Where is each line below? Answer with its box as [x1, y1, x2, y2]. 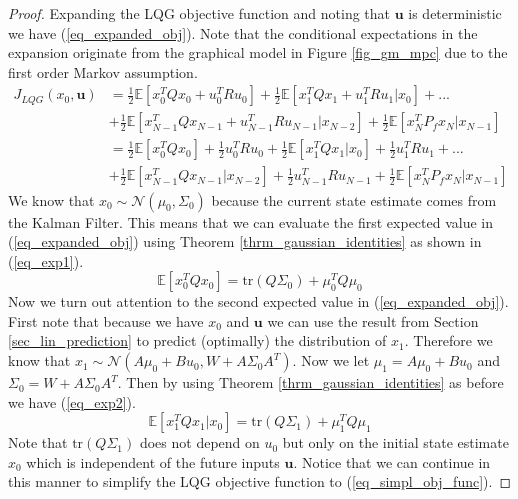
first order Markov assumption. [8, 61, 198, 82]
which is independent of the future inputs [26, 451, 280, 472]
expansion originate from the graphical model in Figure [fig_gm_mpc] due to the [8, 42, 508, 63]
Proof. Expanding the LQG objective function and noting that [8, 3, 391, 23]
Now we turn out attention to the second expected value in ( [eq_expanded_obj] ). [8, 291, 509, 312]
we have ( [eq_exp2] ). [8, 391, 136, 412]
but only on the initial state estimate [282, 432, 509, 453]
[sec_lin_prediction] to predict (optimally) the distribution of [8, 330, 387, 351]
